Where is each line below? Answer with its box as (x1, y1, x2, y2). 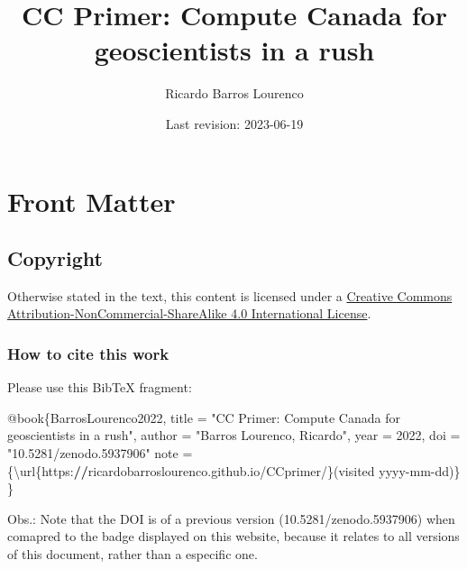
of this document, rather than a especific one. (7, 545, 258, 564)
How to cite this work (7, 343, 169, 364)
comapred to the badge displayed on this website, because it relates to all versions (7, 527, 460, 546)
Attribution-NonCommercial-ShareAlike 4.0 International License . (7, 304, 371, 323)
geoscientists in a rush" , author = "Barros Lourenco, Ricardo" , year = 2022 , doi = (7, 426, 461, 445)
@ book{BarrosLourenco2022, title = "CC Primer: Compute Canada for (7, 408, 400, 427)
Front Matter (7, 182, 176, 219)
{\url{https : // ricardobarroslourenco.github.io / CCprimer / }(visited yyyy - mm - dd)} (7, 461, 461, 480)
